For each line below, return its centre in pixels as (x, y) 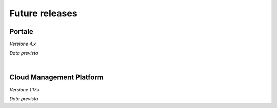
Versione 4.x (23, 44)
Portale (21, 31)
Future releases (43, 13)
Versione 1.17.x (25, 89)
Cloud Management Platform (56, 77)
